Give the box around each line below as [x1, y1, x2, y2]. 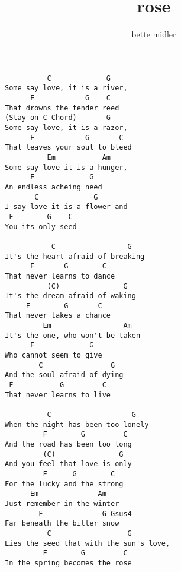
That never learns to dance [5, 271, 115, 280]
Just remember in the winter [5, 499, 119, 508]
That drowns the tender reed [5, 103, 119, 112]
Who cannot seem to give [5, 351, 102, 360]
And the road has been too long [5, 440, 132, 448]
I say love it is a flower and [5, 203, 128, 211]
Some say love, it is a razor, [5, 124, 128, 132]
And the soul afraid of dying [5, 371, 124, 380]
